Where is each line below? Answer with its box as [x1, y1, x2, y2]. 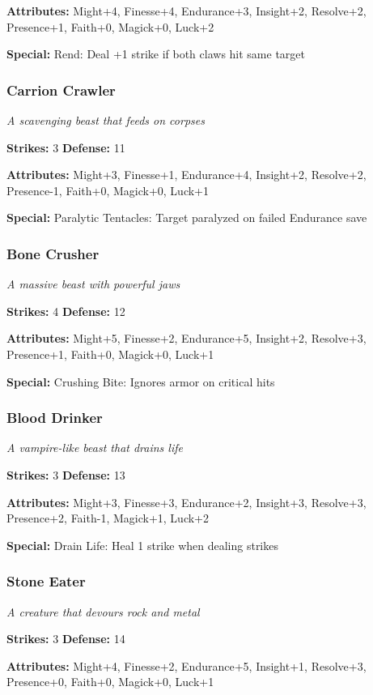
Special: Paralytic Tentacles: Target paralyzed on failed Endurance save [6, 209, 367, 226]
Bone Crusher [6, 243, 100, 263]
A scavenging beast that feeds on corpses [6, 112, 205, 128]
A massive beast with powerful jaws [6, 275, 180, 292]
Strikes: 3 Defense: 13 [6, 466, 125, 483]
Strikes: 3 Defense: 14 [6, 630, 125, 647]
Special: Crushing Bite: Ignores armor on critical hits [6, 373, 275, 390]
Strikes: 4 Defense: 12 [6, 302, 125, 319]
